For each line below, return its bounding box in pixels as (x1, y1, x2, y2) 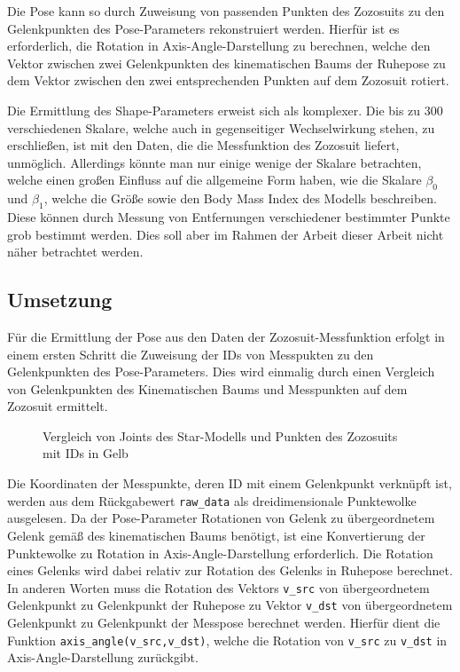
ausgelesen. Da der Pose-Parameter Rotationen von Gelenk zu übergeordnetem (7, 509, 435, 527)
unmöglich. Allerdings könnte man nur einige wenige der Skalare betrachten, (7, 153, 422, 171)
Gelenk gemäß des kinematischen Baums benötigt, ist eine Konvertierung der (7, 526, 425, 544)
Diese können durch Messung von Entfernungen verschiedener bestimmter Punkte (7, 207, 450, 225)
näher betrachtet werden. (7, 242, 144, 261)
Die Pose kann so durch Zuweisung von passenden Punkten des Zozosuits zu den (7, 2, 445, 20)
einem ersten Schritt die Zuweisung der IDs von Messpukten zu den (7, 344, 374, 363)
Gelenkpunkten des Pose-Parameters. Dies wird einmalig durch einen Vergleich (7, 362, 435, 381)
